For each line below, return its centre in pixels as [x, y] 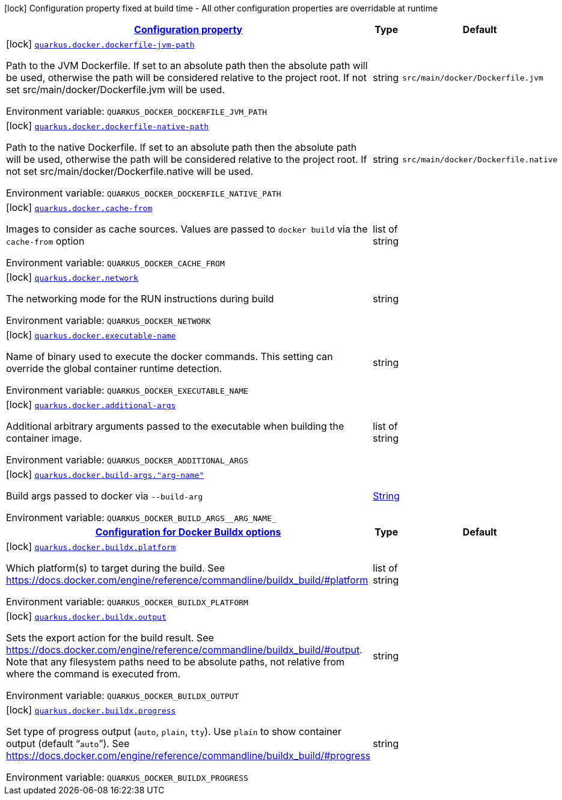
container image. [44, 438]
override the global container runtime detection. [114, 368]
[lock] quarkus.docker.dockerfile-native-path [108, 126]
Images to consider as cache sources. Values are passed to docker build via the [187, 229]
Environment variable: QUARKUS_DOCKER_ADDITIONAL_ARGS [127, 460]
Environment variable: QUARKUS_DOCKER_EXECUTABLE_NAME [127, 390]
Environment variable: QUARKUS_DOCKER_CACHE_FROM [115, 263]
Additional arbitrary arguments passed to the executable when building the [175, 426]
